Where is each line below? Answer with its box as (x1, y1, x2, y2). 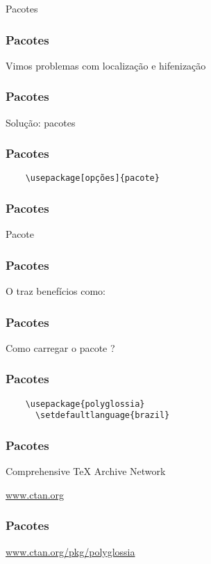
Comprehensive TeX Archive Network (6, 464, 166, 478)
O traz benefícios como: (6, 284, 105, 298)
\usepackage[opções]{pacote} (25, 173, 160, 184)
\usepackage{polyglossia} (25, 398, 145, 409)
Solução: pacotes (6, 115, 76, 129)
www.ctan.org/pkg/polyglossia (6, 544, 135, 558)
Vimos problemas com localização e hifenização (6, 58, 206, 72)
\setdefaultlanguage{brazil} (35, 410, 170, 421)
